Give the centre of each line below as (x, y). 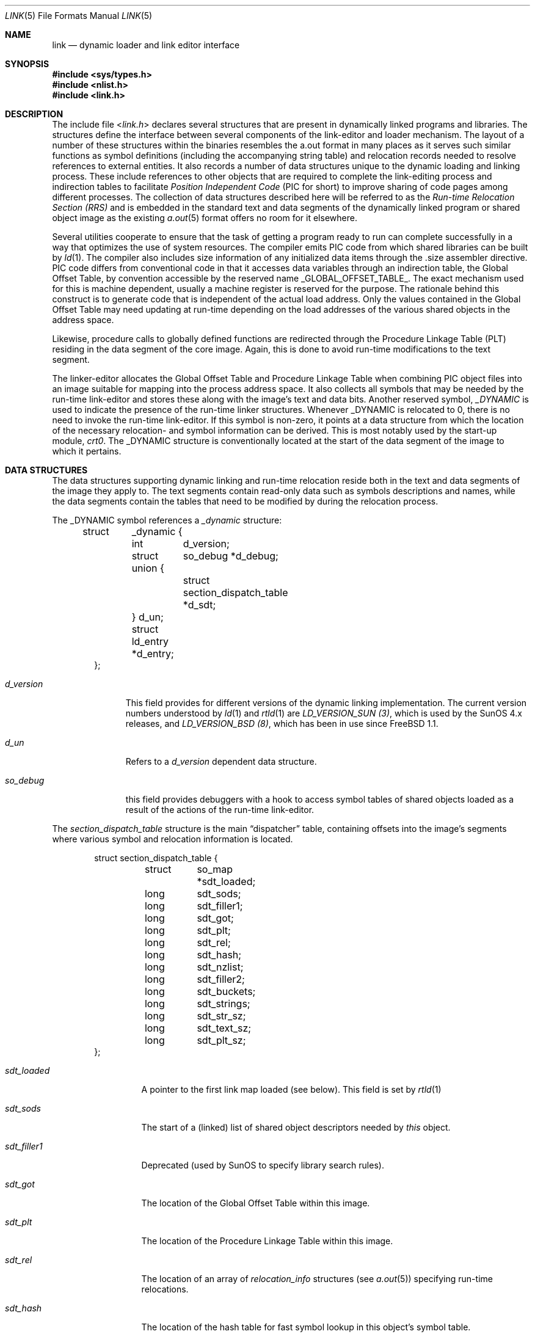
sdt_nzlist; (220, 967)
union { (148, 568)
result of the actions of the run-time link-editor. (220, 810)
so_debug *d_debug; (231, 556)
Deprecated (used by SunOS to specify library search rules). (263, 1165)
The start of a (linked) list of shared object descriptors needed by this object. (296, 1127)
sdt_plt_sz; (221, 1040)
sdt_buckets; (226, 991)
